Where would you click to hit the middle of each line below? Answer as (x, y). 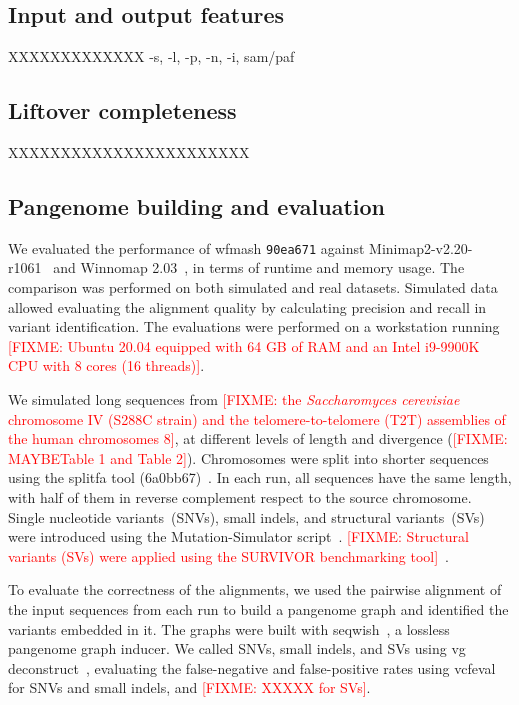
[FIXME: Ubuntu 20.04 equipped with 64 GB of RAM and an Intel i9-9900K (244, 345)
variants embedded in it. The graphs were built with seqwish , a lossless (229, 628)
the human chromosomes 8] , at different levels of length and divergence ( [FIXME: (258, 438)
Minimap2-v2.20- (421, 247)
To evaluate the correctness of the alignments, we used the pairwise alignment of (255, 589)
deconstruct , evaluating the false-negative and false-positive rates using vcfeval (252, 667)
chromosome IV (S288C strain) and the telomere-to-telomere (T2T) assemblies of (257, 418)
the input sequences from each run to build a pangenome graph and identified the (258, 608)
